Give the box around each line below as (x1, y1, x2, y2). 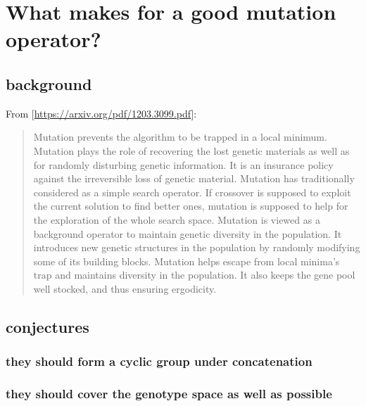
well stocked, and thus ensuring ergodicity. (33, 281, 217, 296)
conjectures (6, 315, 89, 337)
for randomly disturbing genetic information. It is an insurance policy (33, 157, 334, 172)
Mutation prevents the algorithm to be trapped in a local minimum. (33, 129, 327, 144)
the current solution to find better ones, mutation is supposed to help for (33, 198, 348, 213)
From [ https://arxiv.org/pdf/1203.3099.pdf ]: (6, 106, 197, 120)
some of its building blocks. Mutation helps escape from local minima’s (33, 253, 340, 268)
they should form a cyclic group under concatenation (6, 353, 313, 370)
